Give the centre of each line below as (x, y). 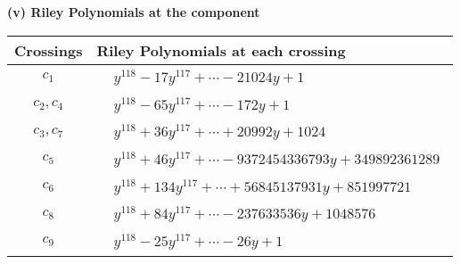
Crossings (49, 50)
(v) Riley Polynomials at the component (134, 12)
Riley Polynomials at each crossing (221, 50)
